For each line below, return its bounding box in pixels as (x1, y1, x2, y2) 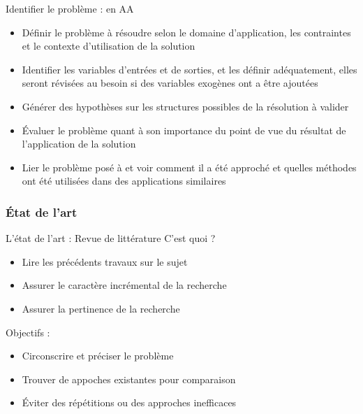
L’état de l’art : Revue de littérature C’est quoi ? (6, 231, 216, 245)
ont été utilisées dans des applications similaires (22, 173, 226, 188)
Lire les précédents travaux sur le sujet (22, 254, 188, 269)
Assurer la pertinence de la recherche (22, 301, 180, 315)
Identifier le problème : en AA (6, 1, 134, 15)
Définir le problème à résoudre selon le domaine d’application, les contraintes (22, 24, 351, 39)
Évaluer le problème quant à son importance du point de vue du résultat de (22, 122, 346, 137)
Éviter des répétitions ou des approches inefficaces (22, 395, 237, 410)
